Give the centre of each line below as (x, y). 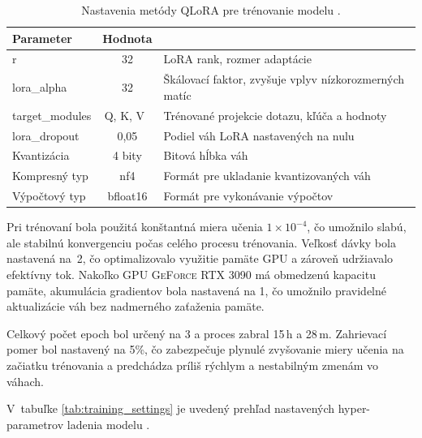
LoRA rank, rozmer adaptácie (237, 59)
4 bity (127, 155)
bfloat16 (127, 196)
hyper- (354, 408)
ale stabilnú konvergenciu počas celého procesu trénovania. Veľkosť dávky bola (201, 242)
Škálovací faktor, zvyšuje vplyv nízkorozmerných (284, 79)
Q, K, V (125, 115)
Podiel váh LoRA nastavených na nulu (259, 135)
